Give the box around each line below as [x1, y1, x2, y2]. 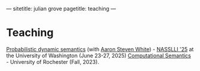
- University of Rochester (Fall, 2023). [6, 58, 100, 65]
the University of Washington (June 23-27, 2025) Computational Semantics [6, 52, 191, 59]
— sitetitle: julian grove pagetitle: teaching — [6, 5, 116, 12]
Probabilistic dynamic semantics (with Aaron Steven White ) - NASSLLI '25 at [6, 45, 194, 53]
